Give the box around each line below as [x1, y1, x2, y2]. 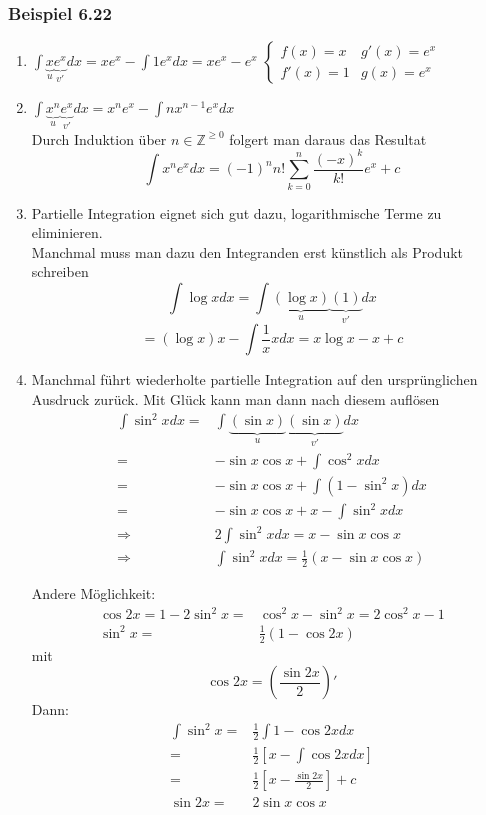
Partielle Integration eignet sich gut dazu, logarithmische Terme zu [31, 202, 442, 223]
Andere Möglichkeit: [31, 583, 156, 604]
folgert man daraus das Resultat [229, 128, 427, 149]
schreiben [31, 261, 89, 282]
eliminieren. [31, 222, 103, 243]
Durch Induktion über [31, 128, 167, 149]
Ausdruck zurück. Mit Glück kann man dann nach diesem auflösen [31, 388, 440, 409]
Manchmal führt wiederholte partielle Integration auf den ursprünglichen [31, 369, 478, 390]
